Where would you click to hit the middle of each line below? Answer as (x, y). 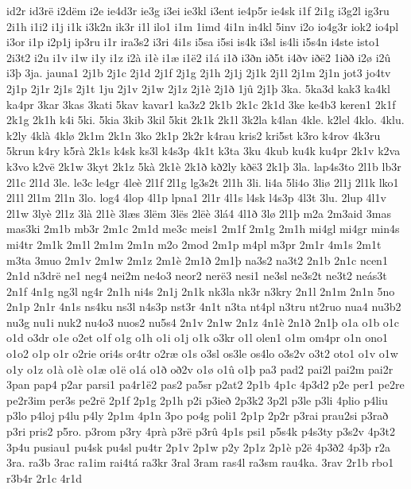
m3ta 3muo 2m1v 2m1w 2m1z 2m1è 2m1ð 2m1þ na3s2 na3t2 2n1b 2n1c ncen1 (197, 260)
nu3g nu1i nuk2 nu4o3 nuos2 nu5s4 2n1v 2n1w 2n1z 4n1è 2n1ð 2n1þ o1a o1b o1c (203, 322)
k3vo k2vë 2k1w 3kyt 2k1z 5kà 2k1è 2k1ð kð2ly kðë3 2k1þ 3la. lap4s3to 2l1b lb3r (204, 166)
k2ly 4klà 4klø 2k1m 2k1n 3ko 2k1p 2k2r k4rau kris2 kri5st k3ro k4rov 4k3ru (194, 135)
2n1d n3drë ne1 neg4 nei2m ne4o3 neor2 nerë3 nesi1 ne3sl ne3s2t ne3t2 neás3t (197, 276)
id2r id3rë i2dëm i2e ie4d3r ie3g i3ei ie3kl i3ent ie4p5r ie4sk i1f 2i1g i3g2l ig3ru (198, 10)
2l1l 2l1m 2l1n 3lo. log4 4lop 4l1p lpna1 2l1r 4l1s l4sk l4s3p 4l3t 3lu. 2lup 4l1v (196, 198)
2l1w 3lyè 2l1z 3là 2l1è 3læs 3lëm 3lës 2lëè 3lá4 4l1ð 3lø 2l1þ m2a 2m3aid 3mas (199, 213)
